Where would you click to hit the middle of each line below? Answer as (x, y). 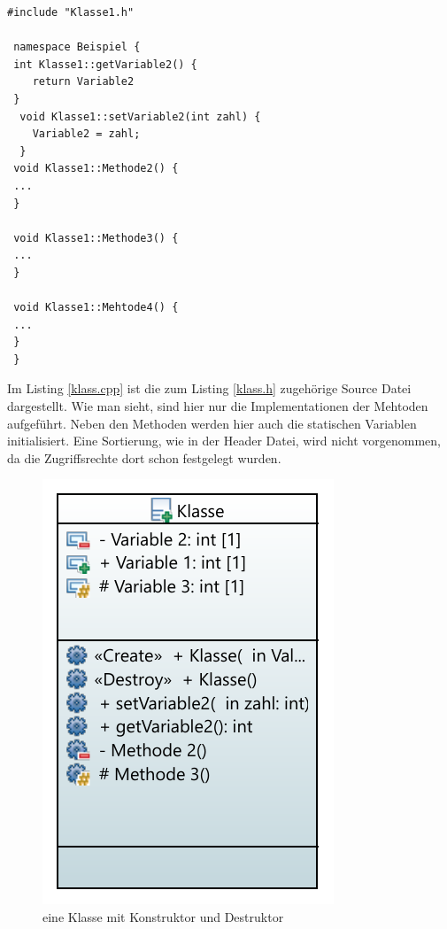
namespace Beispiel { (77, 47)
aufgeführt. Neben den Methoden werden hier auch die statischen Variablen (212, 423)
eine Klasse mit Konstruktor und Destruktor (163, 917)
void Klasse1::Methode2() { (96, 169)
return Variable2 (83, 82)
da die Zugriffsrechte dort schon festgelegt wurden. (144, 457)
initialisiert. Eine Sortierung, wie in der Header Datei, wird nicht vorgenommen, (224, 441)
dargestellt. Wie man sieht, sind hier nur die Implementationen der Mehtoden (218, 406)
